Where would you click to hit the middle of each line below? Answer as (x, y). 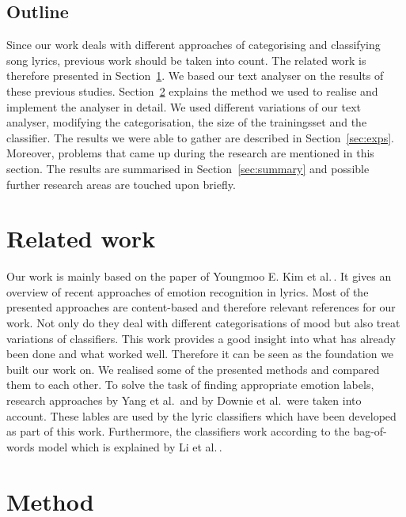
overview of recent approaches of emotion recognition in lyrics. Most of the (188, 291)
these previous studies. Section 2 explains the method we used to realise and (192, 91)
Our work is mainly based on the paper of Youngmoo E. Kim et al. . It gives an (199, 276)
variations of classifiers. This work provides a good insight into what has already (201, 338)
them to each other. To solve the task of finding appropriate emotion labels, (190, 385)
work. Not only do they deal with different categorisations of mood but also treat (203, 323)
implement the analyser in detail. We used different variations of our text (184, 106)
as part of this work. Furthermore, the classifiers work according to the (178, 431)
